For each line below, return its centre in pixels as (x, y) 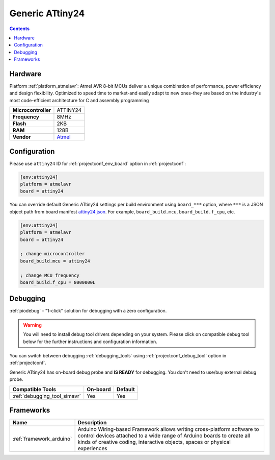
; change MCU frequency (50, 275)
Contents (20, 29)
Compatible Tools (34, 389)
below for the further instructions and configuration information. (90, 342)
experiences (92, 448)
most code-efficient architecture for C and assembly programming (79, 100)
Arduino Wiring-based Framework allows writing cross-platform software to (168, 429)
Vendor (22, 137)
